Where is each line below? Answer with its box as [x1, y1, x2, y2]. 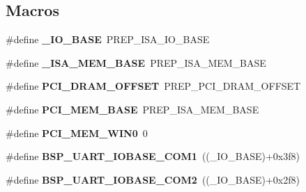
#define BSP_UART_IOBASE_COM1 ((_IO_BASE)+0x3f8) [6, 149, 300, 163]
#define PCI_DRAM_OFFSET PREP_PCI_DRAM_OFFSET [6, 79, 301, 93]
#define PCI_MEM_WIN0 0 [6, 125, 148, 140]
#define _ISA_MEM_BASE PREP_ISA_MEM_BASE [6, 55, 266, 70]
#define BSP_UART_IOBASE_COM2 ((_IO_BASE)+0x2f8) [6, 172, 300, 186]
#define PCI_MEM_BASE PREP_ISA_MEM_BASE [6, 102, 259, 116]
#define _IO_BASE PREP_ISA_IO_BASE [6, 32, 210, 47]
